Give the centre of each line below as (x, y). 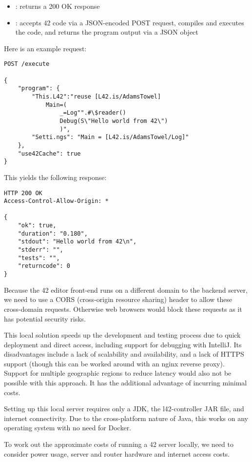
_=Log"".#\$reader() (93, 113)
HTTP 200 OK (23, 193)
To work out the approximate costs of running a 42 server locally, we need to (119, 444)
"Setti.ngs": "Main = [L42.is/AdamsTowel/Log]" (110, 137)
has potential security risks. (45, 318)
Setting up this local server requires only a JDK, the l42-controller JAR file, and (124, 409)
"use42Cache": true (49, 153)
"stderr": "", (40, 250)
